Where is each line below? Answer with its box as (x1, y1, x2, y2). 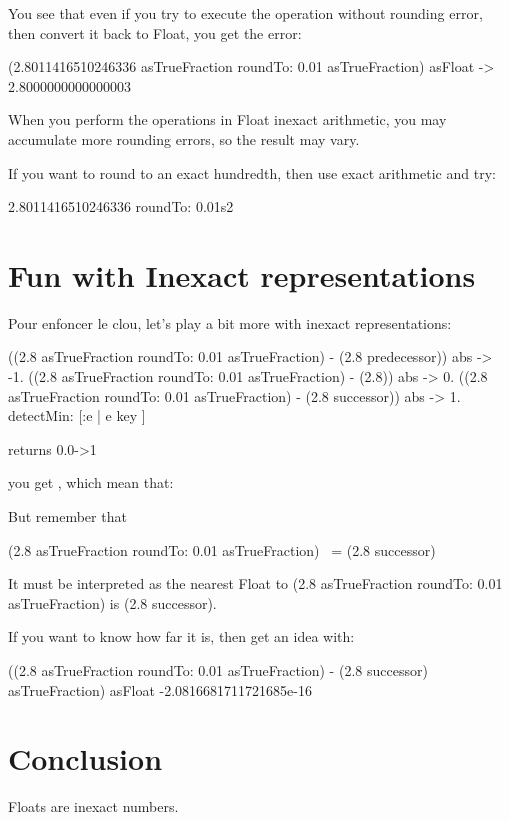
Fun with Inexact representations (8, 254, 476, 295)
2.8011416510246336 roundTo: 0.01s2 (8, 196, 234, 217)
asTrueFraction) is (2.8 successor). (8, 592, 217, 613)
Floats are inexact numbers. (8, 796, 179, 817)
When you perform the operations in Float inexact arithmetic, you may (8, 109, 447, 130)
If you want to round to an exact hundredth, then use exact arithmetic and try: (8, 162, 496, 183)
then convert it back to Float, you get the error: (8, 22, 302, 43)
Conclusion (8, 738, 163, 779)
